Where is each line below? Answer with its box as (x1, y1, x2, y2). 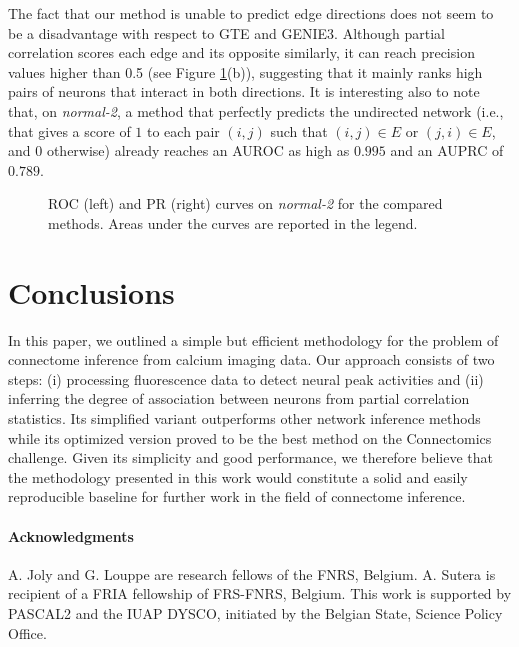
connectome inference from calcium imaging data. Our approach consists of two (8, 349, 495, 370)
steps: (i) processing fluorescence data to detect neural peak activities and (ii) (8, 368, 484, 389)
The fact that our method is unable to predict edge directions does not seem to (8, 3, 494, 23)
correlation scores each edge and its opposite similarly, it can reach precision (8, 42, 475, 63)
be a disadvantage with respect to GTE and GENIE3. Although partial (8, 22, 445, 43)
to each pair (147, 120, 220, 141)
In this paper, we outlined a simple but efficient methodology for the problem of (8, 329, 499, 350)
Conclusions (8, 271, 175, 312)
